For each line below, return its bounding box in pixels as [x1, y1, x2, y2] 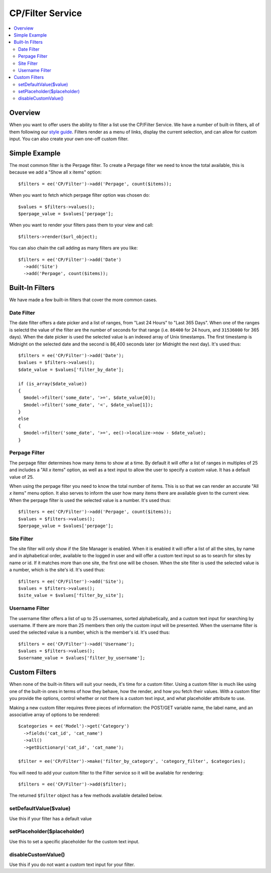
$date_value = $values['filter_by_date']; [18, 367, 124, 372]
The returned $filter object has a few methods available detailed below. [9, 793, 163, 799]
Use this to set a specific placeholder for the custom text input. [9, 838, 140, 844]
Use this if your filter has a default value [9, 815, 92, 822]
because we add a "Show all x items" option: [9, 169, 102, 176]
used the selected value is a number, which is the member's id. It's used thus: [9, 629, 170, 636]
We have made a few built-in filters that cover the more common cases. [9, 297, 158, 303]
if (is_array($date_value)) [18, 381, 87, 387]
